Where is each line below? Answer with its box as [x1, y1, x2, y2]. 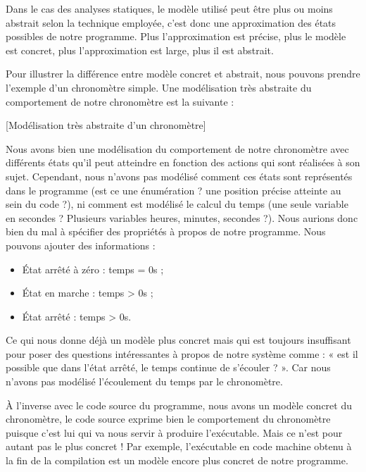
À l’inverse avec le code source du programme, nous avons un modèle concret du [6, 397, 352, 412]
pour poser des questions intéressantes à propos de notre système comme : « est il [6, 346, 358, 361]
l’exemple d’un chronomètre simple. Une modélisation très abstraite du [6, 80, 312, 94]
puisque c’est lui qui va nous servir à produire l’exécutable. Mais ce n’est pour [6, 425, 343, 440]
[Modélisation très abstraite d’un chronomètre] [6, 118, 206, 132]
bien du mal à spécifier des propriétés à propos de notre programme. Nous [6, 224, 326, 239]
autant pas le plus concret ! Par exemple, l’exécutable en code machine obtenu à [6, 439, 352, 454]
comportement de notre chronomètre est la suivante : [6, 94, 234, 108]
